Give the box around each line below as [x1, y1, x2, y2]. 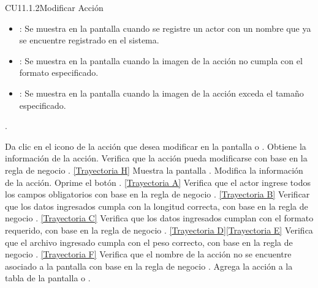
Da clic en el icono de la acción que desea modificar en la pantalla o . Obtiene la [5, 139, 306, 152]
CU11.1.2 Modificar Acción [5, 1, 104, 13]
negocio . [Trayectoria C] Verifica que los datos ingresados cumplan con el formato [5, 212, 314, 224]
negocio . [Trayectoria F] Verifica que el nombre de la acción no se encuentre [5, 248, 292, 260]
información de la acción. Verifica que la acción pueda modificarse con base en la [5, 152, 308, 164]
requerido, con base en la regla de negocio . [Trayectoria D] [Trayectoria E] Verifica [5, 223, 313, 236]
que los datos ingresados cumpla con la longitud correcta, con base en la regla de [5, 199, 308, 212]
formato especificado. [19, 66, 99, 79]
